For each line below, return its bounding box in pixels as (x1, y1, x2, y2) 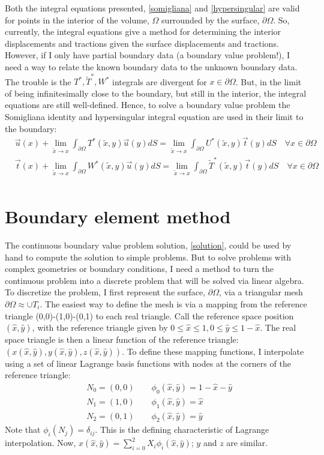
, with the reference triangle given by (32, 321, 168, 334)
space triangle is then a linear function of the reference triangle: (5, 333, 239, 346)
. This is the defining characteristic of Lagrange (95, 423, 269, 436)
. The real (260, 321, 296, 334)
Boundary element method (5, 204, 231, 229)
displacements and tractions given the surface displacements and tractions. (5, 37, 279, 49)
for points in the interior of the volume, (5, 13, 149, 26)
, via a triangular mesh (219, 286, 303, 298)
